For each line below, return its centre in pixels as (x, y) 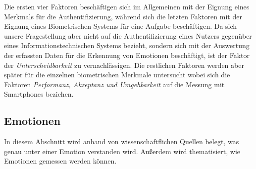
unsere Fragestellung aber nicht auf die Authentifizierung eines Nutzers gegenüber (128, 35)
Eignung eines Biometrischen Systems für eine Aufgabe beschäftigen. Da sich (121, 26)
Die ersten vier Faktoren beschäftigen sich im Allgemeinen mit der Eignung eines (127, 6)
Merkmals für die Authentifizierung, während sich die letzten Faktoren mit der (123, 16)
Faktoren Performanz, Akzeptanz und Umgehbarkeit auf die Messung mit (114, 84)
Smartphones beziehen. (39, 94)
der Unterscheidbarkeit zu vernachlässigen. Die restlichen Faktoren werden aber (124, 65)
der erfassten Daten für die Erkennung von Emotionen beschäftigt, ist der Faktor (127, 55)
